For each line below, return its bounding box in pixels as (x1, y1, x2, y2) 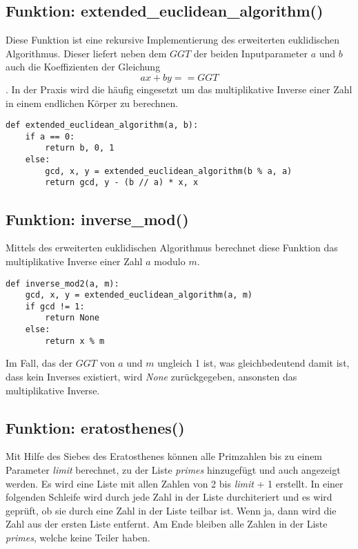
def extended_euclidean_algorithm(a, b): (6, 120, 199, 131)
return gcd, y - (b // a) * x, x (45, 177, 199, 188)
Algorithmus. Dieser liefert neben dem (6, 46, 167, 60)
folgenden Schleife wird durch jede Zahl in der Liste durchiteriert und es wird (6, 490, 332, 504)
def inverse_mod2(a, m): (6, 278, 119, 289)
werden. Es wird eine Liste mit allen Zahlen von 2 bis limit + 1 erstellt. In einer (6, 476, 344, 490)
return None (45, 313, 100, 323)
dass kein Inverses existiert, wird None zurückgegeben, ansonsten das (6, 369, 297, 384)
